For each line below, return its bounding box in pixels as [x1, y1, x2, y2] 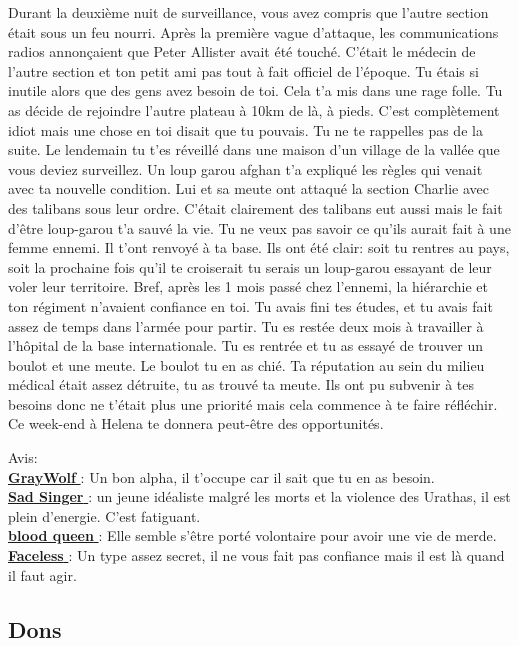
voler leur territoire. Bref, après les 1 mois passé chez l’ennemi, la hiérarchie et [8, 276, 488, 297]
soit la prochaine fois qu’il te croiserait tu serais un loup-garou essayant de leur [8, 256, 492, 277]
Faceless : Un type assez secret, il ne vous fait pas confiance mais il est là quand [8, 545, 505, 566]
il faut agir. [8, 564, 77, 585]
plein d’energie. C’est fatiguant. [8, 505, 201, 526]
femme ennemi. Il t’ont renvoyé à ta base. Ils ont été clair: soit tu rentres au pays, [8, 237, 510, 258]
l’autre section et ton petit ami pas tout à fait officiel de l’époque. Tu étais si [8, 60, 479, 81]
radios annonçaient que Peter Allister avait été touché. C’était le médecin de [8, 41, 476, 62]
